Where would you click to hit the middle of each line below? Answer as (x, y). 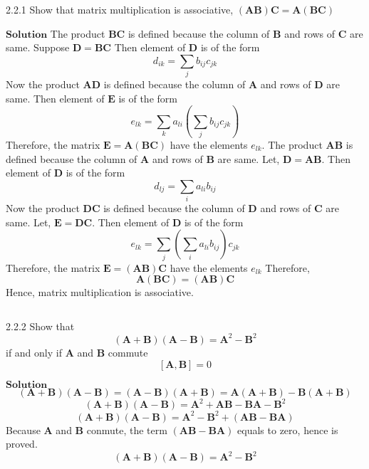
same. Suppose (38, 47)
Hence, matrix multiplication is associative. (100, 292)
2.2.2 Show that (40, 326)
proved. (22, 444)
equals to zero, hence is (288, 430)
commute (128, 352)
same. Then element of (55, 98)
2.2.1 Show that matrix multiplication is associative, (120, 9)
